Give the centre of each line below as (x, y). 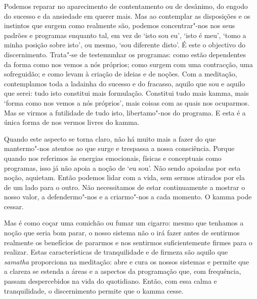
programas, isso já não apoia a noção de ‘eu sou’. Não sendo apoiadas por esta (122, 168)
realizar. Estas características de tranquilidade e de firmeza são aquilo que (116, 252)
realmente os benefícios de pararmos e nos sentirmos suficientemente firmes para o (128, 242)
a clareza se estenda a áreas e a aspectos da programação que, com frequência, (123, 271)
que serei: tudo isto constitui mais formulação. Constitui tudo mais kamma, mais (127, 93)
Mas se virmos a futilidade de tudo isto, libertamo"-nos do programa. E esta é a (125, 112)
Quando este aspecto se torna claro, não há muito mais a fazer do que (110, 138)
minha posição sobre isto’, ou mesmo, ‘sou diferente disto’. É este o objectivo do (125, 45)
